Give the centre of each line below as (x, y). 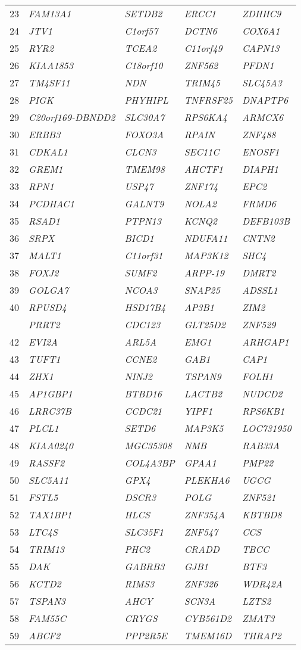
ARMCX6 (263, 117)
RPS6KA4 (206, 117)
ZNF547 (201, 532)
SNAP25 (202, 290)
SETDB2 (143, 13)
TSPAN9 (203, 376)
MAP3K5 (204, 428)
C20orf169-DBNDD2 (72, 117)
